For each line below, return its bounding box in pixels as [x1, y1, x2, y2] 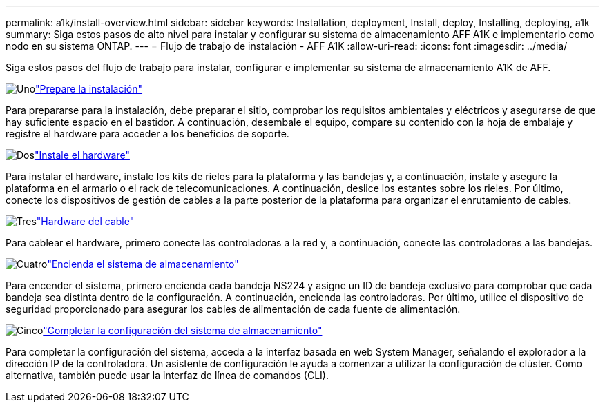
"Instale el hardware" [34, 149, 130, 161]
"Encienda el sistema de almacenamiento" [47, 258, 239, 270]
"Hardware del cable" [36, 215, 135, 227]
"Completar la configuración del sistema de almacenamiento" [43, 324, 323, 336]
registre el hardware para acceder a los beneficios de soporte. [6, 128, 289, 139]
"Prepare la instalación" [35, 83, 143, 95]
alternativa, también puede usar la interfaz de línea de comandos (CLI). [6, 369, 329, 381]
